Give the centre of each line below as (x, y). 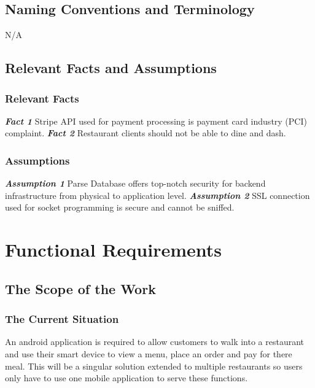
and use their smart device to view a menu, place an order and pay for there (149, 353)
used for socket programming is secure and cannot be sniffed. (120, 207)
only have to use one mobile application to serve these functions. (126, 378)
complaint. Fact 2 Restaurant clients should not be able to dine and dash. (146, 133)
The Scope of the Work (80, 288)
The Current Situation (62, 319)
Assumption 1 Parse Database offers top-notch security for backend (135, 183)
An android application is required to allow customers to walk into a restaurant (155, 342)
